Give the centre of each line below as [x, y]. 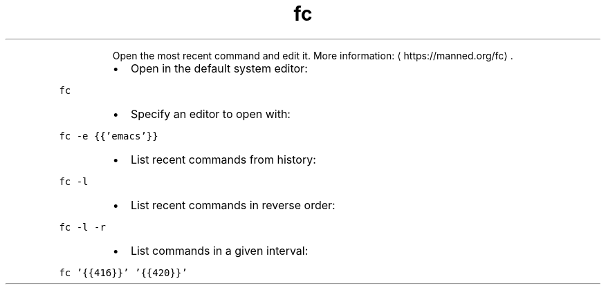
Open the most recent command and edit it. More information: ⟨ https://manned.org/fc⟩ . [313, 55]
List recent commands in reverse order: [233, 205]
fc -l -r [82, 227]
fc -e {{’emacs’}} [109, 136]
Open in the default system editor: [219, 68]
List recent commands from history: [223, 159]
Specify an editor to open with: [210, 114]
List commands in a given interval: [219, 250]
